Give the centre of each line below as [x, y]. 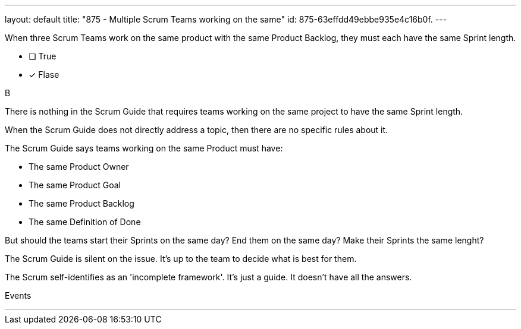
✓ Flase [44, 75]
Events [18, 295]
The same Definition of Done [85, 222]
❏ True [43, 56]
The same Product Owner [79, 167]
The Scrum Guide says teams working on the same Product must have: [144, 148]
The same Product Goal [75, 185]
